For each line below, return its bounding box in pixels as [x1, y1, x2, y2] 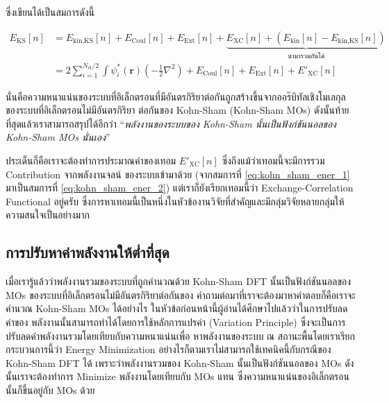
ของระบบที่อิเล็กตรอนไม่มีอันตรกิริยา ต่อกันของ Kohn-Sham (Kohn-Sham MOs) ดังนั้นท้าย [6, 103, 349, 117]
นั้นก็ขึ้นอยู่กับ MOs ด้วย [6, 382, 95, 397]
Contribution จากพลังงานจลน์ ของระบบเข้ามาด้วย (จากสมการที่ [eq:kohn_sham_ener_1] [6, 166, 350, 181]
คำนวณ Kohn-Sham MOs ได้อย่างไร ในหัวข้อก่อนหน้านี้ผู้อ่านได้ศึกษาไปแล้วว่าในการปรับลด [6, 301, 348, 316]
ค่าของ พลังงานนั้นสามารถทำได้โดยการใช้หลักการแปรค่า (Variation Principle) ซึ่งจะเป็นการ [6, 314, 346, 329]
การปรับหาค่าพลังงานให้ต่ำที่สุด [6, 241, 169, 263]
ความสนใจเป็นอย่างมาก [6, 207, 90, 222]
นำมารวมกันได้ [288, 52, 325, 60]
